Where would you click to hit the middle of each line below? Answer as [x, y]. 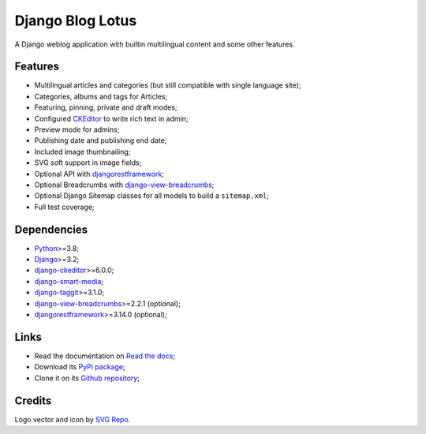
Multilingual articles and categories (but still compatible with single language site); [168, 85]
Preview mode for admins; [77, 129]
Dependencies [51, 229]
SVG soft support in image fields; [88, 163]
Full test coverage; [64, 207]
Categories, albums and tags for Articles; [101, 96]
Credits [33, 400]
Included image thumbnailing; [82, 152]
